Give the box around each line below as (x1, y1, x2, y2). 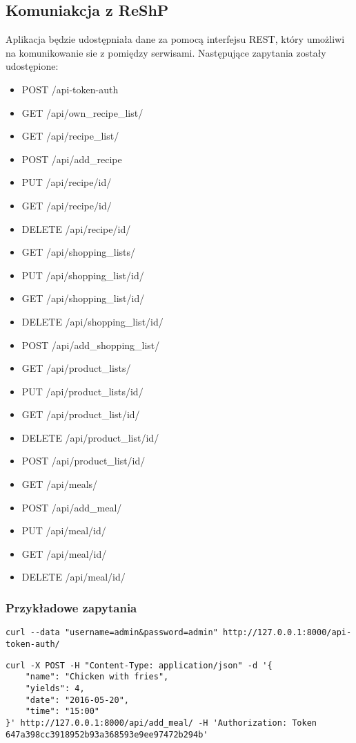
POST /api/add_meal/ (21, 500, 122, 514)
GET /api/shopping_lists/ (21, 245, 136, 259)
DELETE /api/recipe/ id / (21, 221, 131, 236)
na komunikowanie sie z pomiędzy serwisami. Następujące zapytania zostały (6, 45, 326, 59)
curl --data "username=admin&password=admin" (6, 628, 218, 638)
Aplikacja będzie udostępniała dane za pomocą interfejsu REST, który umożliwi (6, 32, 345, 46)
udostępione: (6, 59, 59, 73)
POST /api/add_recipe (21, 151, 122, 166)
